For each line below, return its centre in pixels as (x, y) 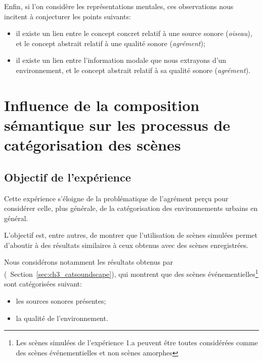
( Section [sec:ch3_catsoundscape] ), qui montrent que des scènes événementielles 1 (131, 273)
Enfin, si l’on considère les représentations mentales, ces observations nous (119, 6)
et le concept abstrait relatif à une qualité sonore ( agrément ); (111, 43)
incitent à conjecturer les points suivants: (68, 16)
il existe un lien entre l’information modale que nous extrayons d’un (121, 60)
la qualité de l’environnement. (62, 318)
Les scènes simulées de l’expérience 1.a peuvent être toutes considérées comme (137, 342)
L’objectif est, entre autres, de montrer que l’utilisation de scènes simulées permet (131, 235)
